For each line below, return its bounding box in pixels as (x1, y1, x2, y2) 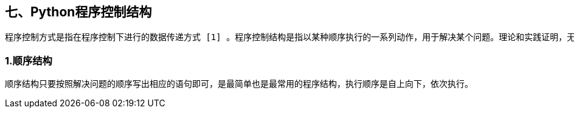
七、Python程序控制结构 (5, 4, 152, 19)
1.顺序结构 (5, 54, 52, 67)
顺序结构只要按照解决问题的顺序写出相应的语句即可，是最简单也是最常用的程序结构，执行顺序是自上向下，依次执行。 (5, 79, 473, 89)
